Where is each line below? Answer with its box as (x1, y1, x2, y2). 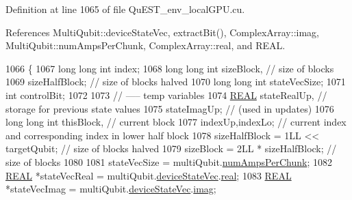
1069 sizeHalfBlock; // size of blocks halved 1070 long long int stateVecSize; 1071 (5, 74, 346, 89)
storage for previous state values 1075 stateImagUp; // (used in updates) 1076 (5, 101, 334, 115)
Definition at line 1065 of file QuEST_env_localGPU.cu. (5, 2, 245, 16)
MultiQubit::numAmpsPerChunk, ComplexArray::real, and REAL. (5, 38, 286, 53)
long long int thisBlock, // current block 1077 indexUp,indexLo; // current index (5, 115, 347, 129)
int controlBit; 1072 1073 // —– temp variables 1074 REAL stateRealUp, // (5, 87, 327, 102)
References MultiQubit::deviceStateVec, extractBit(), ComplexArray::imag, (5, 25, 319, 39)
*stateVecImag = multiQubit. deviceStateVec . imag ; (5, 182, 216, 196)
